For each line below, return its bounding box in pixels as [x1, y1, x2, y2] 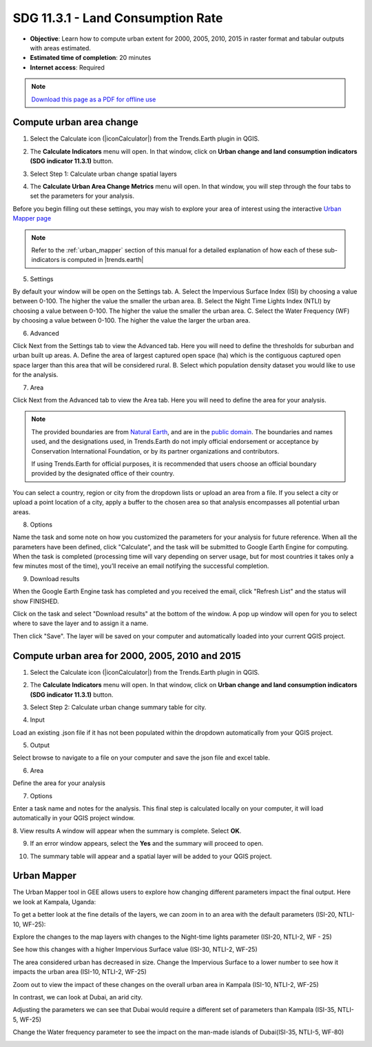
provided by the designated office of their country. [31, 469, 175, 478]
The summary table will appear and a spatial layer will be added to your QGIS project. [30, 852, 272, 860]
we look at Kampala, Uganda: [12, 897, 96, 906]
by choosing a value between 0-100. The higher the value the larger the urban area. [12, 316, 251, 325]
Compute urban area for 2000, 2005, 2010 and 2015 [12, 650, 241, 662]
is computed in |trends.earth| [61, 256, 144, 264]
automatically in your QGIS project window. [12, 814, 135, 822]
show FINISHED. [12, 597, 59, 605]
